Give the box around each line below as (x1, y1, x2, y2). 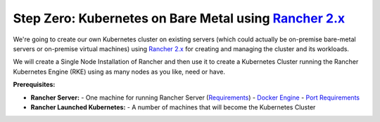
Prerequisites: (13, 81, 56, 89)
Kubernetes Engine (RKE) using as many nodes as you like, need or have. (13, 67, 225, 76)
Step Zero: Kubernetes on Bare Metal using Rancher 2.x (13, 11, 345, 26)
